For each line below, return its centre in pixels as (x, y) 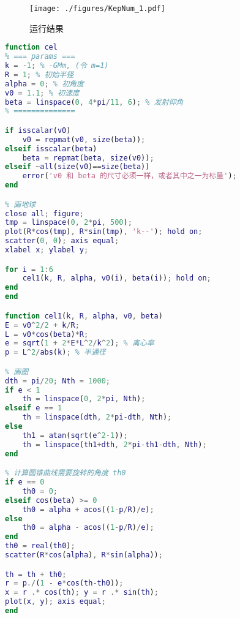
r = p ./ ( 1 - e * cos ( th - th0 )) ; (64, 583)
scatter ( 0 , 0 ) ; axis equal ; (62, 241)
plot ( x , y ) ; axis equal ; (55, 602)
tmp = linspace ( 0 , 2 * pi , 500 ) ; (69, 223)
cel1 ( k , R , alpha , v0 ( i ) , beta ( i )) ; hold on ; (117, 278)
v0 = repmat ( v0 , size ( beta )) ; (84, 139)
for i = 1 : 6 (29, 269)
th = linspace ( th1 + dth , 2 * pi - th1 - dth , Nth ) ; (114, 444)
